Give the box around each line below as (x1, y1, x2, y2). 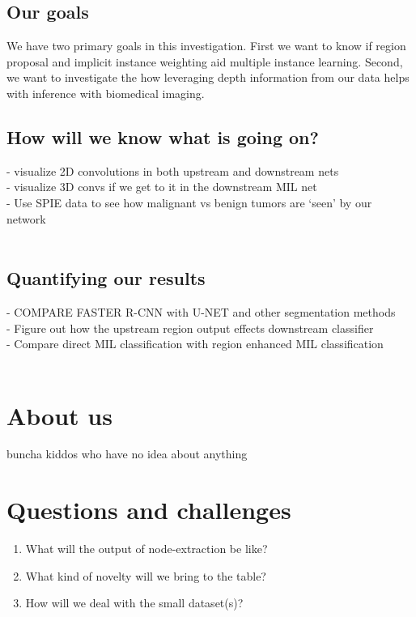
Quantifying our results (6, 266, 206, 291)
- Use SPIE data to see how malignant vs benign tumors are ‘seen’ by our (6, 194, 372, 211)
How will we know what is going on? (6, 124, 319, 149)
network (6, 210, 46, 227)
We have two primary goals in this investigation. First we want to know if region (6, 37, 406, 54)
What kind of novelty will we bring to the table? (25, 567, 266, 584)
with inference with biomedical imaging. (6, 84, 205, 101)
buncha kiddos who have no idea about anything (6, 445, 248, 462)
